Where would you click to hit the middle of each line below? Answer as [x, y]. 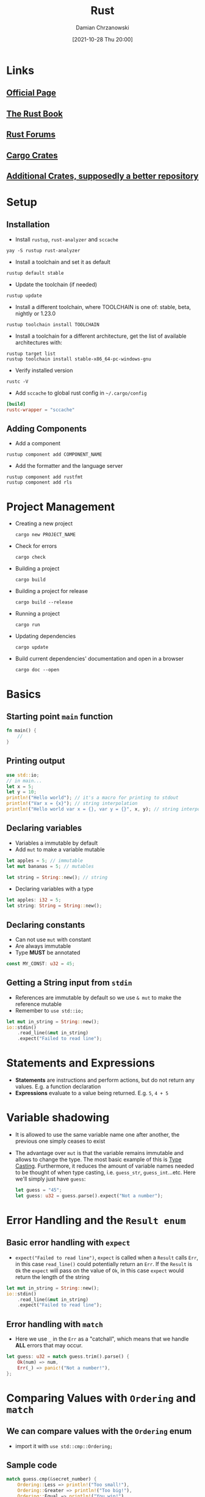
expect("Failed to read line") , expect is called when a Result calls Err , [106, 1257]
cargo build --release [44, 602]
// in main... [24, 781]
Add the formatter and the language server [69, 466]
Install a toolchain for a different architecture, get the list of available [101, 336]
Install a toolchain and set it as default [63, 262]
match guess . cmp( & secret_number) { [52, 1479]
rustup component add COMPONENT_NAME [54, 455]
